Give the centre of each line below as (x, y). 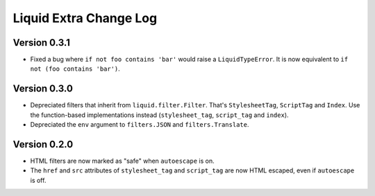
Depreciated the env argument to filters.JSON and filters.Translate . (140, 125)
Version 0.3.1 (42, 43)
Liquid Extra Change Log (85, 18)
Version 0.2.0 (43, 144)
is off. (38, 180)
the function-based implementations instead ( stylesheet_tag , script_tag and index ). (159, 115)
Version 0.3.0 (43, 89)
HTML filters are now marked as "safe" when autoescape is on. (122, 161)
